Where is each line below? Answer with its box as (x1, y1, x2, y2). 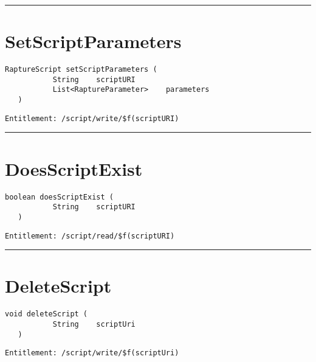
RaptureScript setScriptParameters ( (5, 65, 157, 74)
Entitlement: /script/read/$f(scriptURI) (5, 231, 175, 240)
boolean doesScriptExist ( (5, 192, 114, 201)
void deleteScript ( (5, 310, 88, 319)
